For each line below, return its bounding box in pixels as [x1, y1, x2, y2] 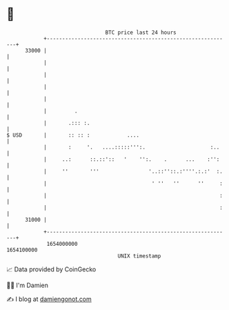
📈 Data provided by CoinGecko [6, 265, 97, 273]
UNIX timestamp [117, 252, 161, 260]
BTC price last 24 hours [105, 29, 177, 36]
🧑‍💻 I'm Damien [6, 281, 49, 289]
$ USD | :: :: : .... [6, 131, 139, 139]
